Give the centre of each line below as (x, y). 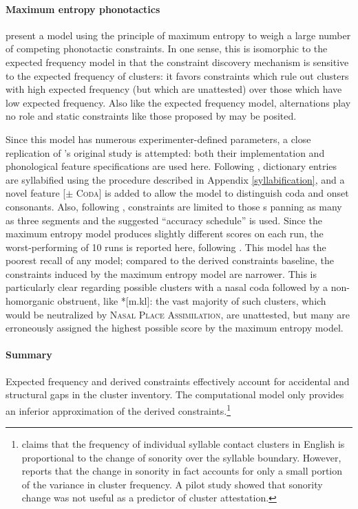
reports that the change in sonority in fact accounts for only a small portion (182, 471)
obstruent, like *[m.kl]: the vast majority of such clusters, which (192, 301)
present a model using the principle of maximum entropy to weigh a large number (178, 35)
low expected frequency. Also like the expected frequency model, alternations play (178, 102)
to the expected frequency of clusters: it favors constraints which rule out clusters (177, 75)
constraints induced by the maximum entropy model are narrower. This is (161, 273)
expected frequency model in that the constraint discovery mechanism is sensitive (177, 62)
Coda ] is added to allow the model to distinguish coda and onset (212, 193)
